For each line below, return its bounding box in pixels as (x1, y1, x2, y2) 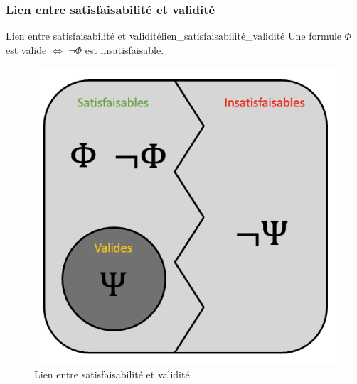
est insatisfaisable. (85, 42, 164, 57)
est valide (6, 42, 47, 57)
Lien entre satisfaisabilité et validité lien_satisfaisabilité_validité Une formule (6, 28, 342, 43)
